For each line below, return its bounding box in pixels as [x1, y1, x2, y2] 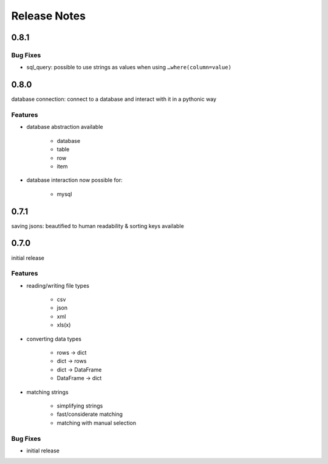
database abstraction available [26, 123, 103, 131]
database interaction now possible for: [26, 176, 123, 184]
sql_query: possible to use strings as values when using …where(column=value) [26, 64, 232, 71]
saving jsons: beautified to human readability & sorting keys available [11, 222, 185, 229]
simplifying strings [56, 402, 103, 409]
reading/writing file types [26, 282, 89, 289]
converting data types [26, 335, 82, 342]
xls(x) [56, 321, 71, 328]
